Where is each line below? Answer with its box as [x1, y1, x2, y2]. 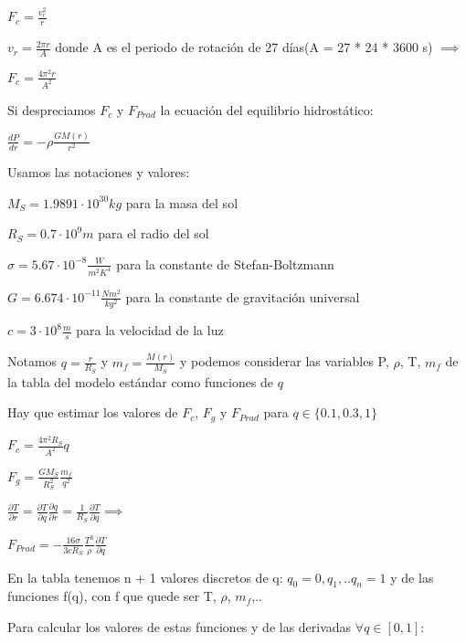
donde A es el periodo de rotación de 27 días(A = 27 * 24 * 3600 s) [55, 37, 433, 57]
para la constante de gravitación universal [125, 287, 360, 306]
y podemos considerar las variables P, [179, 352, 389, 371]
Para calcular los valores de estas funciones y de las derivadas [7, 617, 352, 636]
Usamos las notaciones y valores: [7, 162, 190, 181]
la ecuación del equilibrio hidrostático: [160, 100, 374, 119]
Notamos [7, 352, 58, 371]
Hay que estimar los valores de [7, 403, 178, 422]
